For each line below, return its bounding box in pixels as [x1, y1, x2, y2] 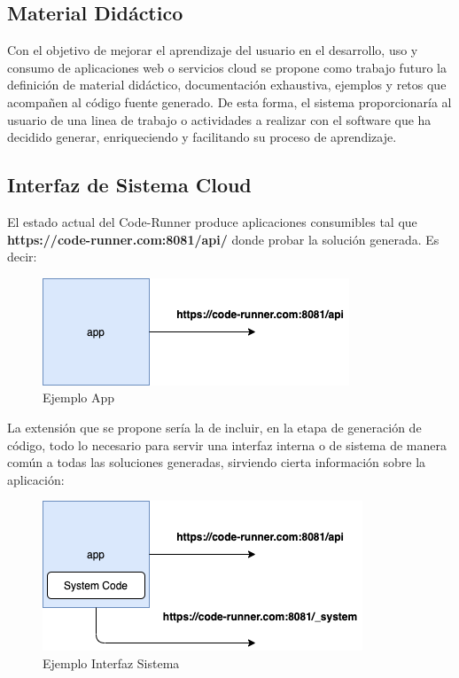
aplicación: [7, 470, 65, 488]
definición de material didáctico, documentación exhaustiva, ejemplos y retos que [7, 75, 447, 94]
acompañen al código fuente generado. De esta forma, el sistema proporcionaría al [7, 92, 452, 111]
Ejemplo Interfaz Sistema [43, 653, 180, 672]
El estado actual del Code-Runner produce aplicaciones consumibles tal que [7, 212, 417, 230]
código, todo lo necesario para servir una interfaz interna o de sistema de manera [7, 435, 447, 454]
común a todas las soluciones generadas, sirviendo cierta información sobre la [7, 453, 426, 471]
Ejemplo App [43, 388, 115, 407]
